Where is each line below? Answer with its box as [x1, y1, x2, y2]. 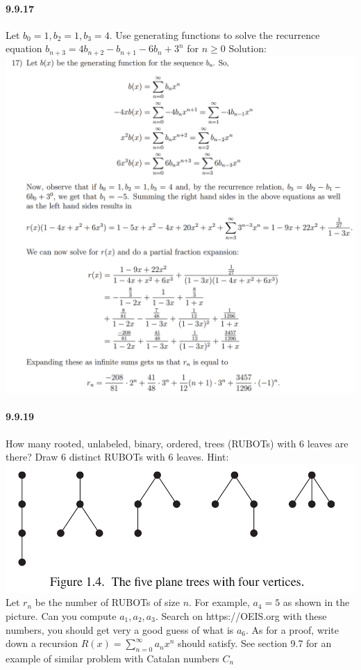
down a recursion [6, 636, 78, 651]
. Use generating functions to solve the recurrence [109, 27, 320, 42]
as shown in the [283, 595, 350, 609]
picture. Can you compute [6, 609, 117, 623]
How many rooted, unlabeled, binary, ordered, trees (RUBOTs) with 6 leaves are [6, 436, 349, 450]
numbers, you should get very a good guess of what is [6, 622, 234, 637]
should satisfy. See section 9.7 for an [178, 636, 332, 651]
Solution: [228, 41, 267, 56]
